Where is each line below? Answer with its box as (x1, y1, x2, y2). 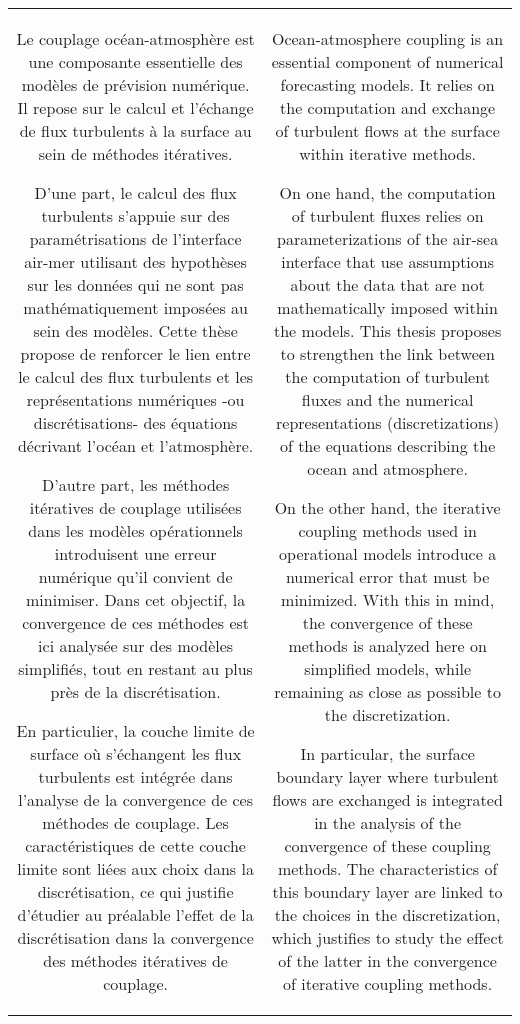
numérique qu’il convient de (38, 565, 233, 588)
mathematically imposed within (277, 296, 498, 319)
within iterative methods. (299, 142, 476, 165)
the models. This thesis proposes (274, 319, 502, 342)
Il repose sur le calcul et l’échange (17, 96, 254, 119)
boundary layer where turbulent (276, 765, 499, 788)
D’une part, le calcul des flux (34, 181, 237, 204)
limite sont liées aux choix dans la (17, 857, 254, 880)
